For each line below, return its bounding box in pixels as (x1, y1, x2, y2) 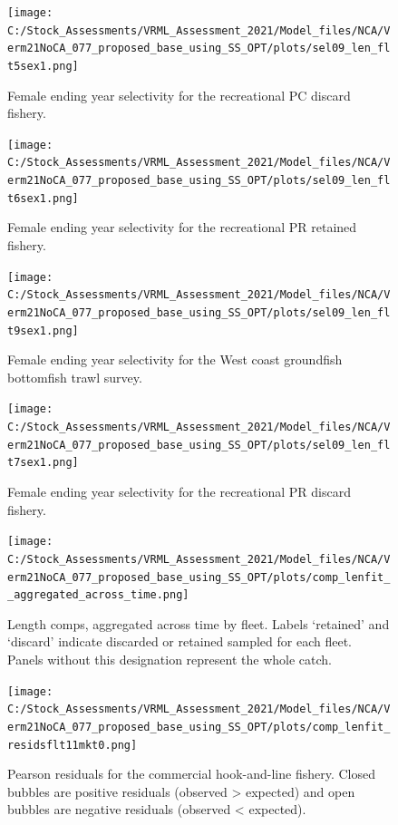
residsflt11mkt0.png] (7, 738, 138, 752)
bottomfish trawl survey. (7, 367, 142, 386)
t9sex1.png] (7, 324, 79, 337)
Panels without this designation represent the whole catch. (7, 650, 332, 669)
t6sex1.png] (7, 191, 79, 205)
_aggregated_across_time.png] (7, 588, 189, 602)
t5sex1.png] (7, 59, 79, 73)
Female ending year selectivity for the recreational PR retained (7, 218, 357, 237)
